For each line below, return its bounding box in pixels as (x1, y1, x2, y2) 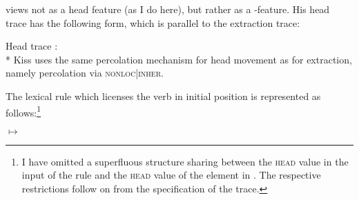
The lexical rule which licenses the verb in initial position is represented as (6, 88, 321, 103)
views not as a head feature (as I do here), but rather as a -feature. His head (6, 2, 330, 16)
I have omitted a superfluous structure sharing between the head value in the (21, 154, 349, 168)
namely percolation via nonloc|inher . (6, 66, 164, 80)
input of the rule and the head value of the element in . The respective (21, 168, 321, 182)
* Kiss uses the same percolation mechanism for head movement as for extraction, (6, 52, 352, 66)
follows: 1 (6, 103, 41, 119)
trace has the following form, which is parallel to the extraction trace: (6, 15, 300, 30)
